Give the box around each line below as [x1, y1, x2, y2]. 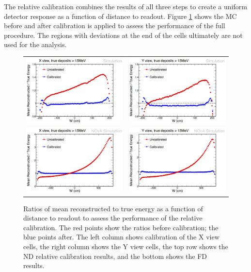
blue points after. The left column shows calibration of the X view [23, 232, 220, 242]
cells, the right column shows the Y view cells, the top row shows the [23, 241, 228, 251]
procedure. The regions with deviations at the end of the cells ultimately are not [4, 30, 243, 40]
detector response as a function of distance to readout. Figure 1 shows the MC [4, 11, 237, 21]
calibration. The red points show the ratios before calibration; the [23, 222, 219, 232]
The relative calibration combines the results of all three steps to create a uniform [4, 1, 247, 11]
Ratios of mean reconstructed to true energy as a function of [23, 203, 203, 213]
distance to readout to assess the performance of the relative [23, 213, 203, 223]
